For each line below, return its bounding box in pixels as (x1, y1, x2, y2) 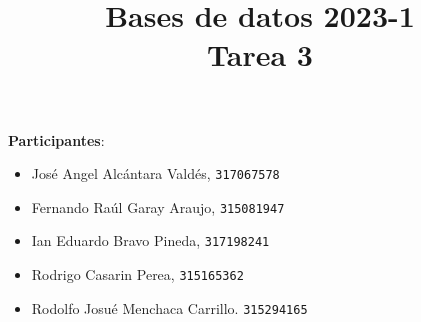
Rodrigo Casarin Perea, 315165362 (31, 264, 244, 285)
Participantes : (8, 129, 105, 150)
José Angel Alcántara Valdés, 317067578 (31, 163, 280, 184)
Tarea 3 (207, 34, 313, 75)
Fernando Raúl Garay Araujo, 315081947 (31, 196, 285, 217)
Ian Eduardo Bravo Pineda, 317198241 (31, 230, 270, 251)
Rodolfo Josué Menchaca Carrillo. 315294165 (31, 297, 308, 318)
